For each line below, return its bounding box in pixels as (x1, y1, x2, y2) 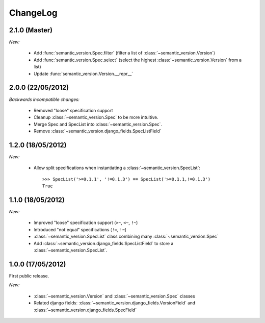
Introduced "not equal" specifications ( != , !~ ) (33, 226, 127, 232)
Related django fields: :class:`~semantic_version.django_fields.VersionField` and (33, 300, 196, 306)
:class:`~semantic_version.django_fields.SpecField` (33, 307, 137, 313)
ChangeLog (9, 7, 57, 18)
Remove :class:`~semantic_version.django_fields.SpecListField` (33, 128, 161, 134)
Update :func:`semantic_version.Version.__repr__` (33, 71, 133, 76)
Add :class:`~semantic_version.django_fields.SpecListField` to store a (33, 240, 174, 246)
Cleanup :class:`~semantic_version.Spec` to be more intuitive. (33, 114, 159, 120)
